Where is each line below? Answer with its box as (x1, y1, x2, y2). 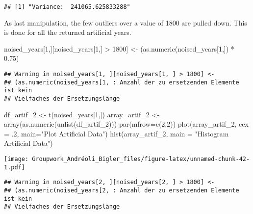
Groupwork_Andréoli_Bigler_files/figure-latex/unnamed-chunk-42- (32, 156, 250, 163)
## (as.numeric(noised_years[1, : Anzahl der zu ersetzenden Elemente (4, 79, 239, 86)
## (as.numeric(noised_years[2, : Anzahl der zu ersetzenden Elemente (4, 187, 239, 194)
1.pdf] (4, 163, 25, 171)
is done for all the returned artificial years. (4, 27, 131, 37)
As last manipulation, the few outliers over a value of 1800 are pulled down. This (4, 17, 247, 27)
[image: (4, 156, 29, 163)
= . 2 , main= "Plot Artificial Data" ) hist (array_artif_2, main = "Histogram (4, 128, 229, 138)
